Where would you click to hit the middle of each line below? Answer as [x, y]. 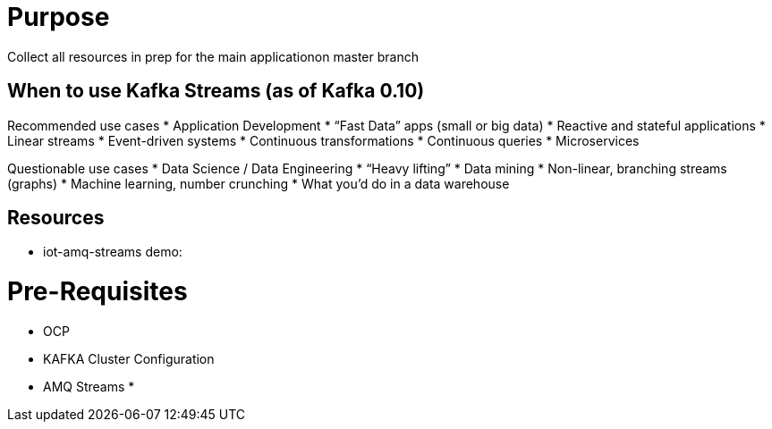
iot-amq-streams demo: [113, 252]
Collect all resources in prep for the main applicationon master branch [213, 56]
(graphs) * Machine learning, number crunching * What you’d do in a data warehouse [259, 183]
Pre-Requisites [98, 292]
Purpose [59, 17]
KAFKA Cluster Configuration [129, 358]
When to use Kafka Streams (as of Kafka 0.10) [216, 91]
